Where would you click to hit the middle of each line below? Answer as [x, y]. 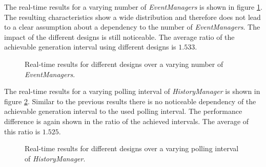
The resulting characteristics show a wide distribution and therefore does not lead [132, 17]
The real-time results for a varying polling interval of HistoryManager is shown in [132, 91]
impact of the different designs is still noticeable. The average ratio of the [119, 37]
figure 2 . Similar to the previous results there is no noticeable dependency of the [130, 101]
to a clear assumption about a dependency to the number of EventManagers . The [132, 27]
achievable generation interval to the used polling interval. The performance [123, 111]
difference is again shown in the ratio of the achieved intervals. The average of [127, 121]
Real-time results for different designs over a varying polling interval [132, 148]
